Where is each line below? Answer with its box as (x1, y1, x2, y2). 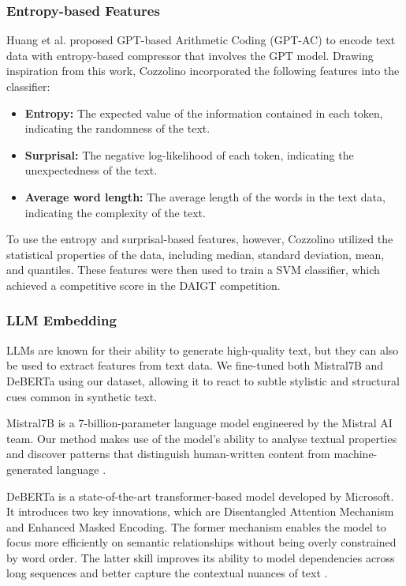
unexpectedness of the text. (24, 162, 158, 178)
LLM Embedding (6, 310, 117, 330)
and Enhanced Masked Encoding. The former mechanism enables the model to (6, 518, 386, 535)
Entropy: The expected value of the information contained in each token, (24, 104, 383, 121)
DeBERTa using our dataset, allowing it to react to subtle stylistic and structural (6, 372, 400, 389)
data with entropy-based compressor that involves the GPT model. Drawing (6, 47, 374, 63)
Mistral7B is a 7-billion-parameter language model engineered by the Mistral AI (6, 415, 393, 431)
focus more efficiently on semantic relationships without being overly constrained (6, 534, 397, 550)
